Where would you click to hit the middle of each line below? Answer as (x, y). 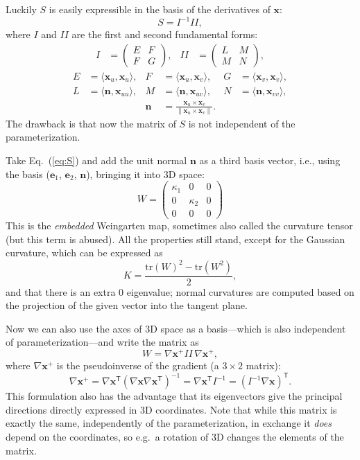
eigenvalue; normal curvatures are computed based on (240, 291)
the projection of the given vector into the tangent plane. (127, 305)
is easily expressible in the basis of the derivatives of (160, 9)
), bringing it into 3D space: (145, 174)
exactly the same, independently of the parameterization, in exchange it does (169, 423)
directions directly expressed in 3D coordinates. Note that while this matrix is (171, 409)
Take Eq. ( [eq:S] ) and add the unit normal (96, 160)
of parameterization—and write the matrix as (102, 342)
